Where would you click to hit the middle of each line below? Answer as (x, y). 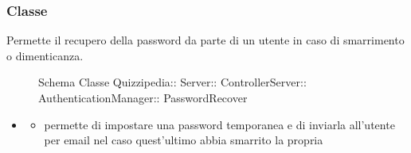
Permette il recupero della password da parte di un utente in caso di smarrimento (205, 40)
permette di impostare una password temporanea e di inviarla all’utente (219, 124)
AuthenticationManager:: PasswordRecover (143, 98)
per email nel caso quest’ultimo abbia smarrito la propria (184, 140)
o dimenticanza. (45, 55)
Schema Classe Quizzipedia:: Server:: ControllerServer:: (172, 82)
